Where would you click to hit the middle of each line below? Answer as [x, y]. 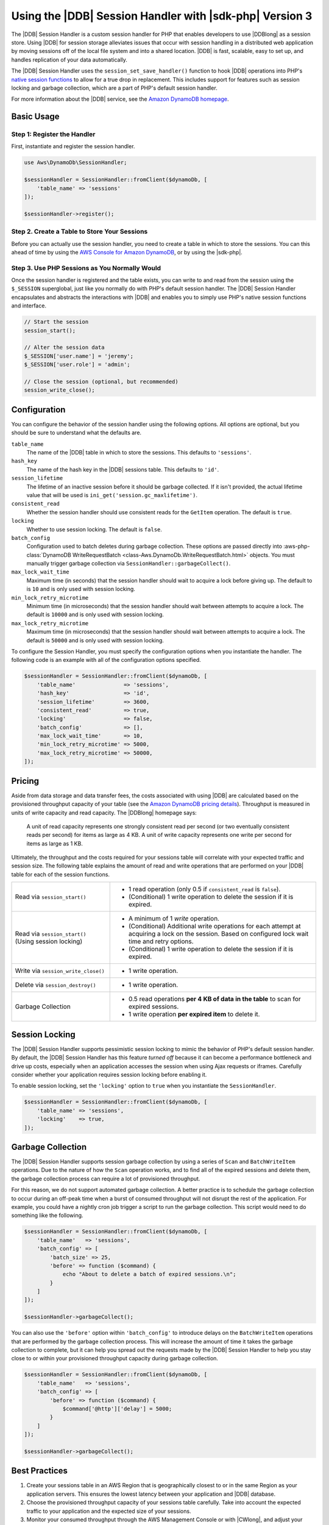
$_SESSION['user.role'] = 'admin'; [77, 365]
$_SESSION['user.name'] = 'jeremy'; [79, 356]
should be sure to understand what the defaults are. [76, 432]
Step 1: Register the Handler [53, 134]
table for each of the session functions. [60, 874]
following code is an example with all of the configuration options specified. [106, 660]
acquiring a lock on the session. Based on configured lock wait [218, 934]
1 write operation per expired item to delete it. [194, 1014]
